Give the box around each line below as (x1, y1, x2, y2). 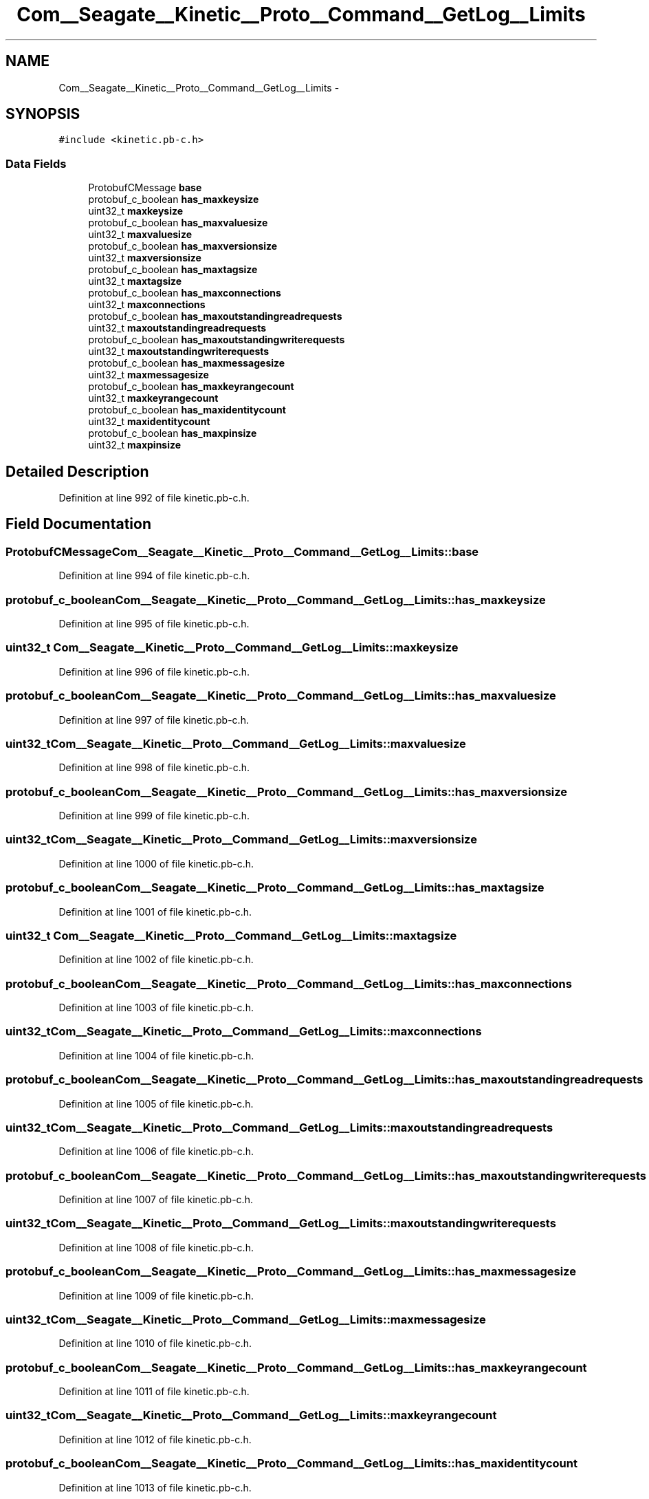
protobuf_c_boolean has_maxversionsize (88, 240, 278, 252)
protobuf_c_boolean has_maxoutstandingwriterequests (88, 334, 345, 346)
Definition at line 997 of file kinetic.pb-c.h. (58, 713, 249, 726)
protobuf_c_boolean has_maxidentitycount (88, 404, 286, 416)
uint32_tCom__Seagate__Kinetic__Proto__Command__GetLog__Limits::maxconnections (5, 1024, 482, 1039)
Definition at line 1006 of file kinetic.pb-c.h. (58, 1145, 254, 1158)
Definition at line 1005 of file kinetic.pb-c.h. (58, 1097, 254, 1110)
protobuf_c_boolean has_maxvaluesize (88, 217, 268, 229)
